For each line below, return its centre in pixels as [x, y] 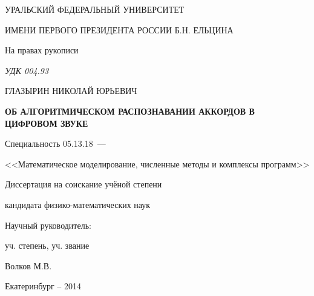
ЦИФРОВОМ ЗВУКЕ [47, 123]
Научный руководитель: [48, 225]
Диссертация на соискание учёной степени [83, 184]
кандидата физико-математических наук [78, 204]
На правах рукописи [42, 50]
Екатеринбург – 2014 [43, 286]
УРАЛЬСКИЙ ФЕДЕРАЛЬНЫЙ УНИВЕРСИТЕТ [95, 9]
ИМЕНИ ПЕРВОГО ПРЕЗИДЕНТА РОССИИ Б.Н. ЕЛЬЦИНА [119, 29]
